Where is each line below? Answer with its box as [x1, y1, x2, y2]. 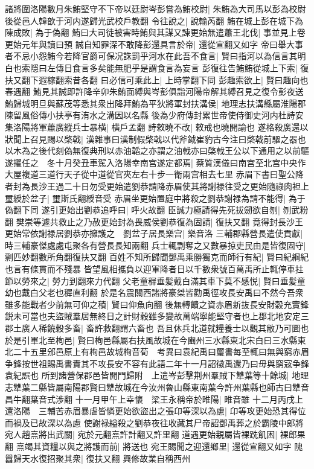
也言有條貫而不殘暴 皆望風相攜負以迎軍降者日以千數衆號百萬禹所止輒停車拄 [5, 263, 304, 275]
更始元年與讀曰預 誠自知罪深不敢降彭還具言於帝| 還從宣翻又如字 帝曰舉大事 [5, 37, 303, 50]
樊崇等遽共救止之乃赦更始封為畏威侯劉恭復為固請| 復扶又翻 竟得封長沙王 [16, 215, 303, 228]
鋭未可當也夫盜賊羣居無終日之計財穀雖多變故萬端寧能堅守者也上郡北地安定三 [5, 310, 309, 322]
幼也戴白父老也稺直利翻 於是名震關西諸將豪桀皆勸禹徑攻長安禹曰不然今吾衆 [5, 286, 304, 299]
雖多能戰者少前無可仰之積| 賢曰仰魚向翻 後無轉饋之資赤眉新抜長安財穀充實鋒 [5, 298, 309, 310]
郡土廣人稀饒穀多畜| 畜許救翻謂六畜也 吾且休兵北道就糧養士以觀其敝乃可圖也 [5, 322, 309, 334]
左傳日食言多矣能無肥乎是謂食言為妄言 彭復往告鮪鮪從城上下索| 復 [46, 61, 309, 74]
